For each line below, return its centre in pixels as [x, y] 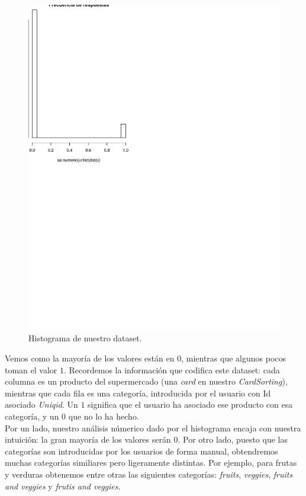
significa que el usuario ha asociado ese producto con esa [190, 404]
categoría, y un [32, 416]
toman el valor [31, 369]
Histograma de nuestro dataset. [85, 338]
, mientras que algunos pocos [234, 358]
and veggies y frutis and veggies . [63, 486]
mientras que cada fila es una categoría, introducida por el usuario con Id [138, 393]
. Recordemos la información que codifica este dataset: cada [172, 369]
